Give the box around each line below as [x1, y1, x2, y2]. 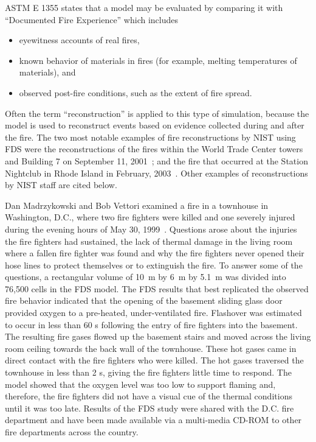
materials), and [19, 66, 76, 79]
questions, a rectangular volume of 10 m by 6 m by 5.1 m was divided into [5, 270, 286, 283]
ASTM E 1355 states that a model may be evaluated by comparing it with [5, 1, 283, 13]
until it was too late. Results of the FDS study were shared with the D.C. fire [5, 401, 294, 414]
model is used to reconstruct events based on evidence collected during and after [5, 119, 304, 132]
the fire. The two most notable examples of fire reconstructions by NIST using [5, 130, 296, 143]
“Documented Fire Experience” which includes [5, 13, 179, 26]
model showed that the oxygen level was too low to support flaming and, [5, 377, 276, 390]
